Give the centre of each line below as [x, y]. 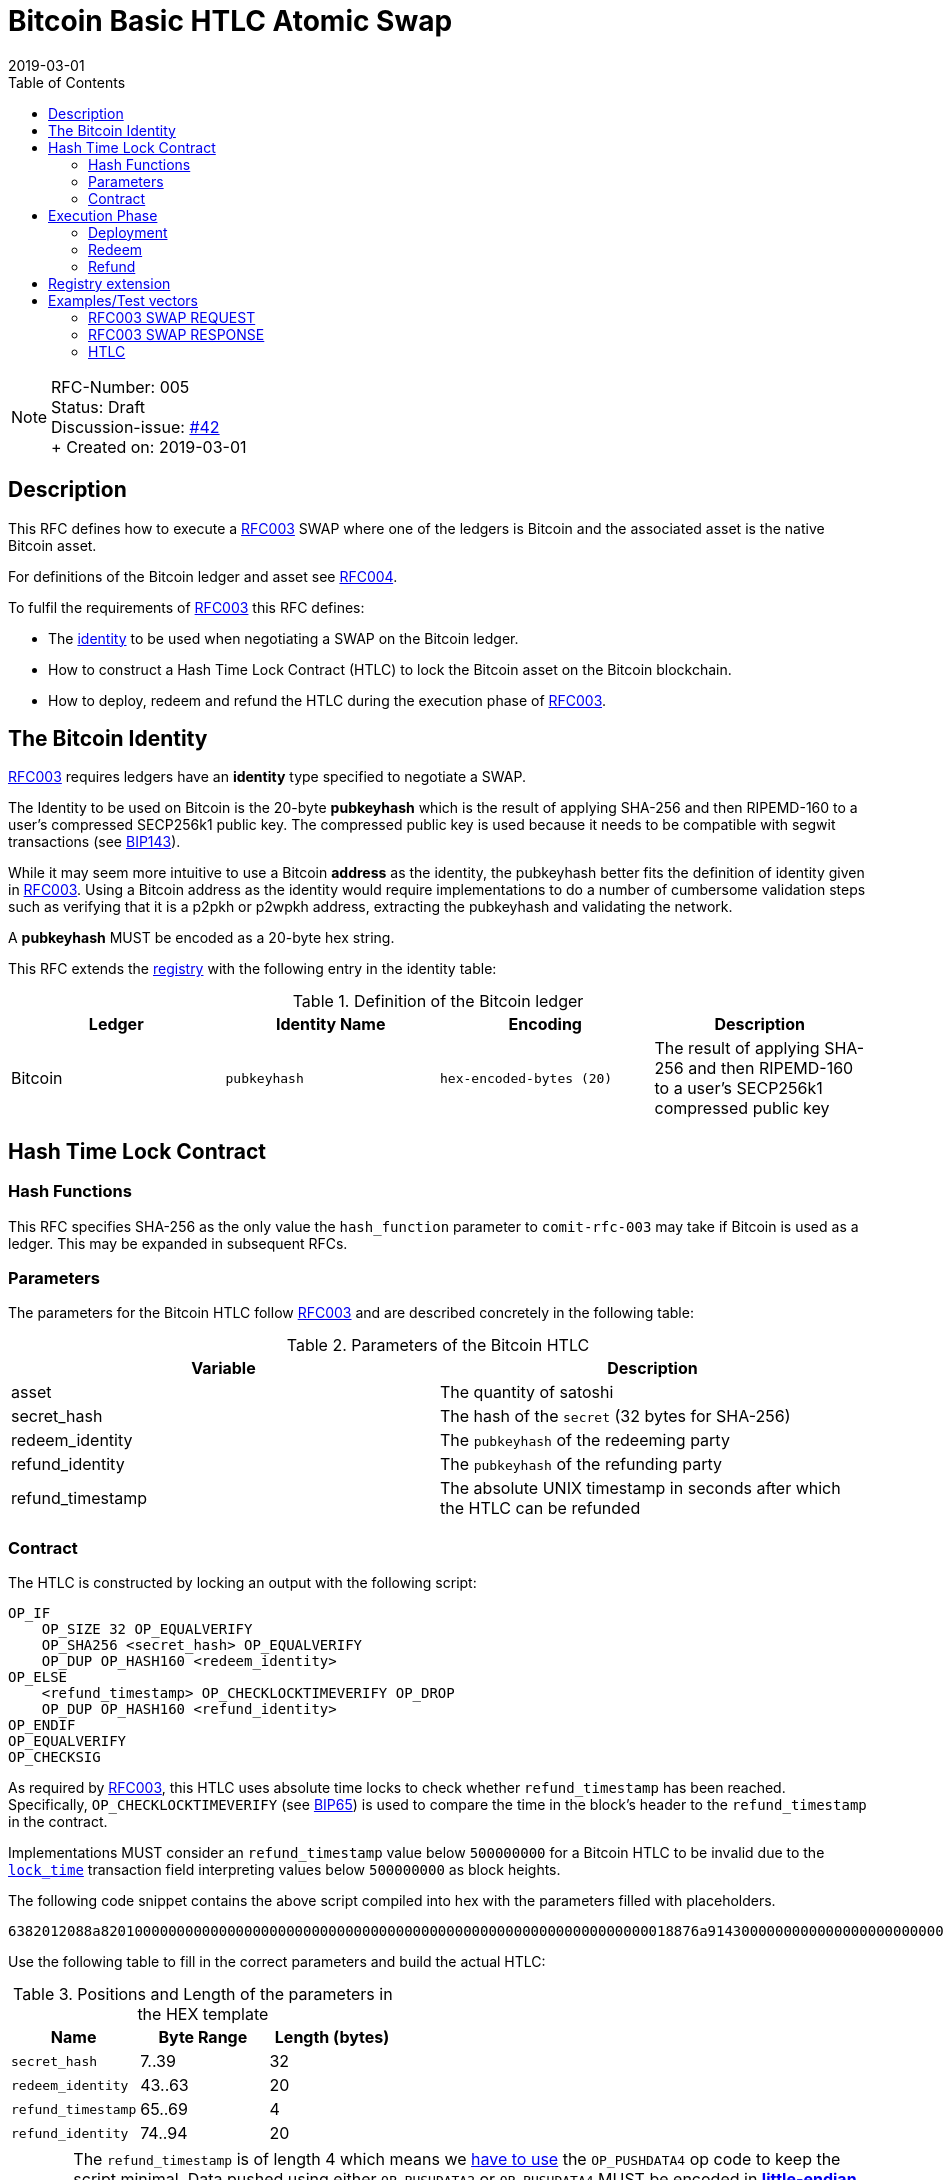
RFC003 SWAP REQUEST [172, 317]
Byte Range [203, 2037]
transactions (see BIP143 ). [94, 842]
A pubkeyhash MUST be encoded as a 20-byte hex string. [201, 938]
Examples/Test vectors [123, 300]
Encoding [545, 1024]
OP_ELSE [38, 1677]
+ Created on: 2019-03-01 [149, 446]
